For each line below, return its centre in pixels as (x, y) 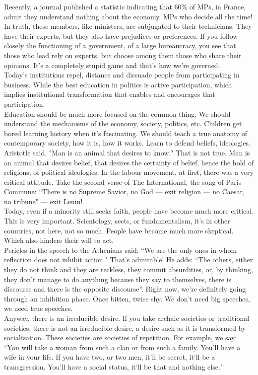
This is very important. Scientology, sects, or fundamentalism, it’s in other (117, 221)
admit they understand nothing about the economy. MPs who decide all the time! (128, 16)
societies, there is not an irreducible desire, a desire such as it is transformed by (125, 328)
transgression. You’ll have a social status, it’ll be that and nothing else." (114, 366)
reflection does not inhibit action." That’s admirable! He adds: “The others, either (129, 260)
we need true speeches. (38, 308)
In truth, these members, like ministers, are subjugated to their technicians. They (128, 26)
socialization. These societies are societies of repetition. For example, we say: (121, 337)
